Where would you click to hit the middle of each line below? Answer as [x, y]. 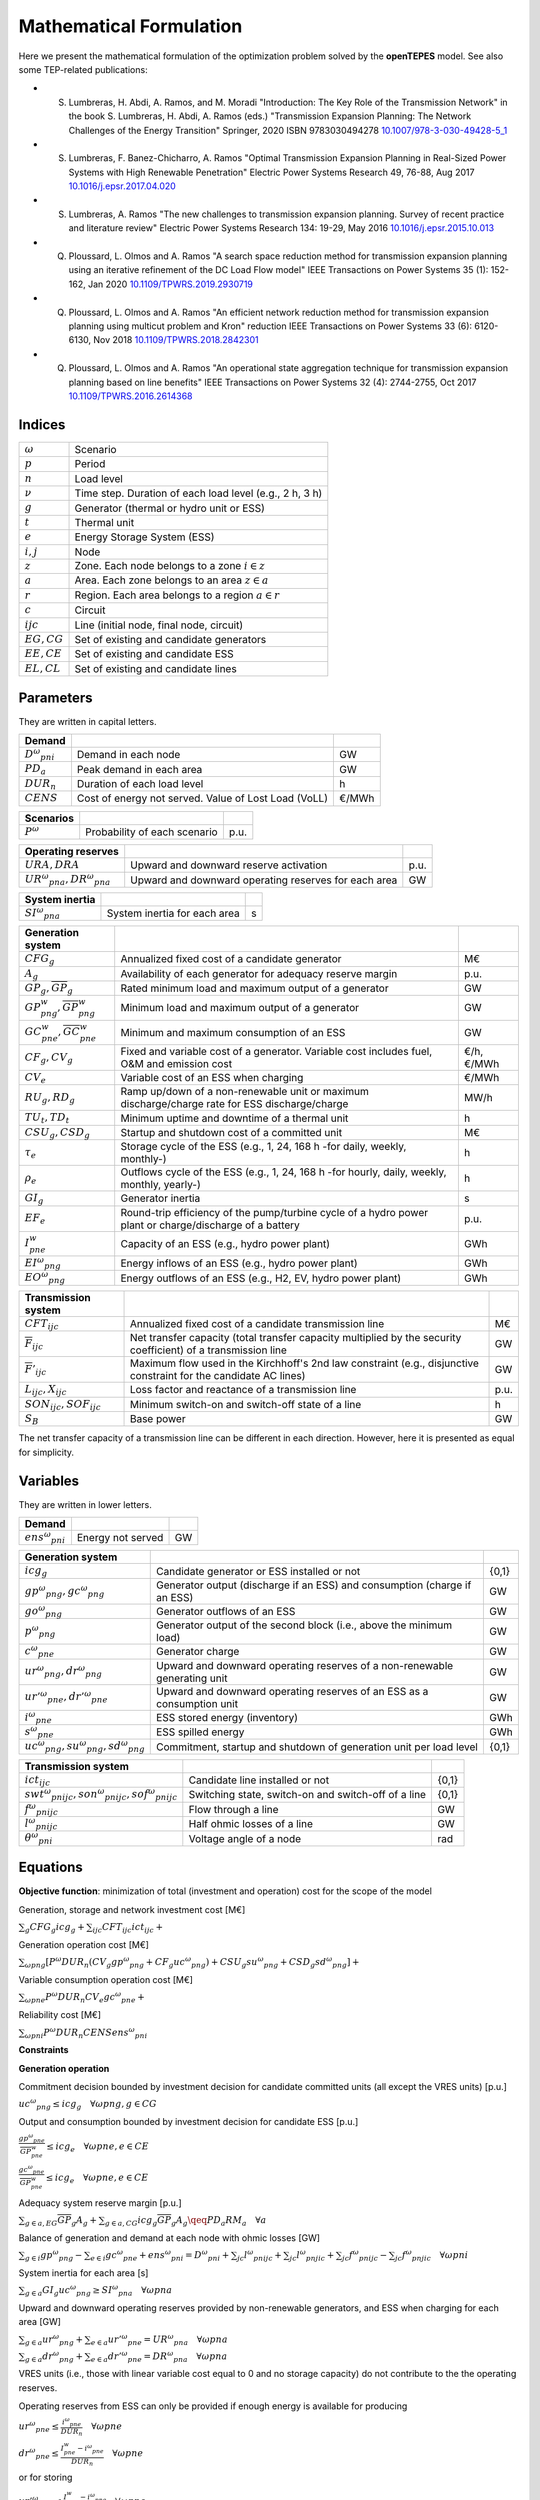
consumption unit [197, 1703]
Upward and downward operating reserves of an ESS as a [292, 1691]
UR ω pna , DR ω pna [67, 879]
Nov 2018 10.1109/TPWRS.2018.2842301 [176, 340]
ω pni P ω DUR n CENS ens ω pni [86, 2032]
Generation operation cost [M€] [84, 1944]
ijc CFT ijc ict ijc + [128, 1928]
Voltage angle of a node [245, 1838]
